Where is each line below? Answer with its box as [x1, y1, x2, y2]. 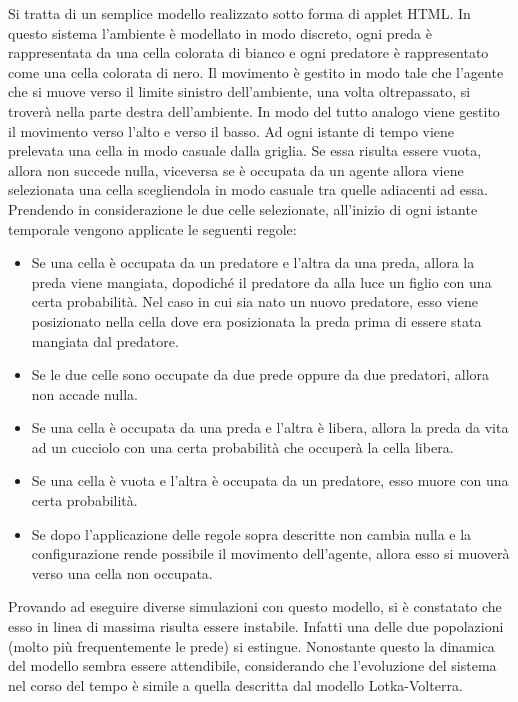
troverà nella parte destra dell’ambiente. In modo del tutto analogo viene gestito [8, 100, 500, 121]
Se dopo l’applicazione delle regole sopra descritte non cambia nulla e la [31, 523, 472, 544]
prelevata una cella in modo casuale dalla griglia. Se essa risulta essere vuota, [8, 140, 482, 161]
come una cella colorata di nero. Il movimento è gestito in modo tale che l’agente [8, 61, 504, 82]
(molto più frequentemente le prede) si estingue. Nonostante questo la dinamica [8, 635, 495, 656]
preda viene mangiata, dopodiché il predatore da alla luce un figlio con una [31, 271, 492, 292]
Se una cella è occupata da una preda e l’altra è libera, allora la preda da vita [31, 417, 509, 438]
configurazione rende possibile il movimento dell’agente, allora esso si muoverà [31, 543, 510, 564]
